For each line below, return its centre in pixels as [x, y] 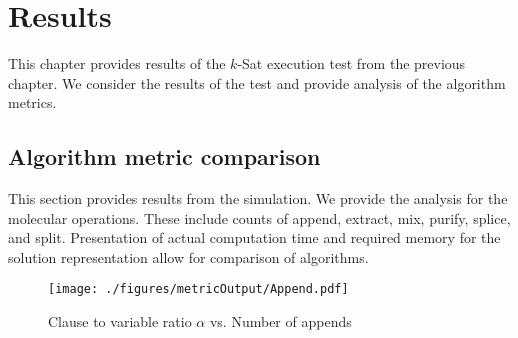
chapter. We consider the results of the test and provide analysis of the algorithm [257, 82]
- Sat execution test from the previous [351, 63]
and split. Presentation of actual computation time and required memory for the [254, 237]
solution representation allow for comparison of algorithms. [188, 256]
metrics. [32, 102]
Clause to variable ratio [120, 321]
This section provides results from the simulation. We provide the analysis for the [258, 198]
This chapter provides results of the [117, 63]
